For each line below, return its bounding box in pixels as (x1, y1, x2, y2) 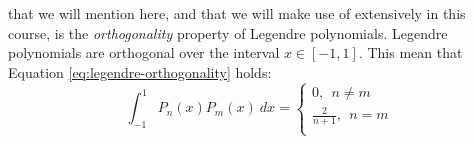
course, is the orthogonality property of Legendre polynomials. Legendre (8, 22, 448, 43)
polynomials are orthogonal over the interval (8, 42, 280, 63)
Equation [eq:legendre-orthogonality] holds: (8, 61, 272, 82)
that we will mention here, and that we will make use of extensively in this (8, 3, 466, 23)
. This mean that (358, 42, 463, 63)
